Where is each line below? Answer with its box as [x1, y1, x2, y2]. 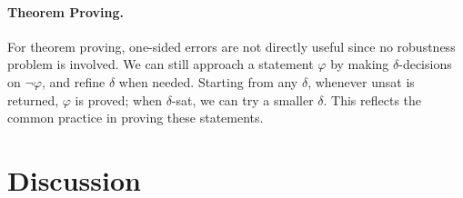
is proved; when [75, 90, 162, 109]
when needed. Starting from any [118, 72, 298, 91]
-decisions [398, 54, 452, 74]
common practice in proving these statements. [7, 108, 264, 127]
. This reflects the [323, 90, 422, 109]
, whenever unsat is [307, 72, 415, 91]
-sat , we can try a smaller [171, 90, 314, 109]
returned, [7, 90, 59, 109]
